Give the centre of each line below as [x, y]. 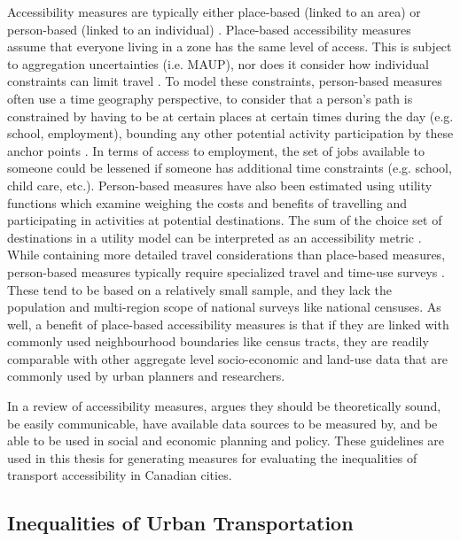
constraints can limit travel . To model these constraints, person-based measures [225, 81]
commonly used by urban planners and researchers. [146, 376]
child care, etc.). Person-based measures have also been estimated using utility [220, 185]
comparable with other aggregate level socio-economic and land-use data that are [227, 358]
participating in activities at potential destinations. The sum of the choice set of [225, 220]
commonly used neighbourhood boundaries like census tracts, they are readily [218, 341]
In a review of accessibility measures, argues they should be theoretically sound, [224, 406]
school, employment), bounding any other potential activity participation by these [230, 133]
